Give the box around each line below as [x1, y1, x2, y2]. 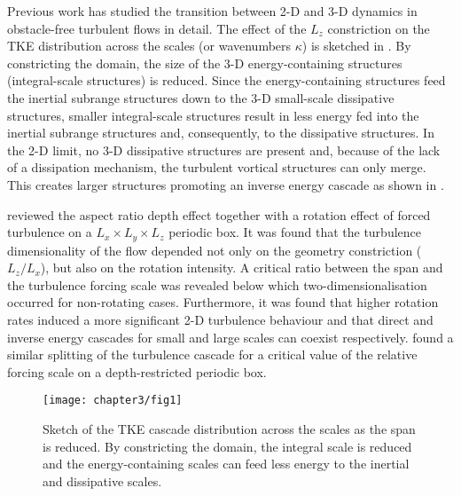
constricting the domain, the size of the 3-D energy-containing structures [7, 53, 402, 72]
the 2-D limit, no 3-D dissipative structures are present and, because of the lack [7, 140, 441, 159]
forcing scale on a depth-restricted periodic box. [7, 362, 267, 381]
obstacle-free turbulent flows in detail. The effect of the [7, 19, 307, 37]
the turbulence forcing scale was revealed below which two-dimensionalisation [7, 275, 427, 294]
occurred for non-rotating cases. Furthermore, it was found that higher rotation [7, 293, 439, 311]
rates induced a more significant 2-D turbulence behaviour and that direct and [7, 310, 434, 328]
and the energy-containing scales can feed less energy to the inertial [43, 454, 410, 473]
